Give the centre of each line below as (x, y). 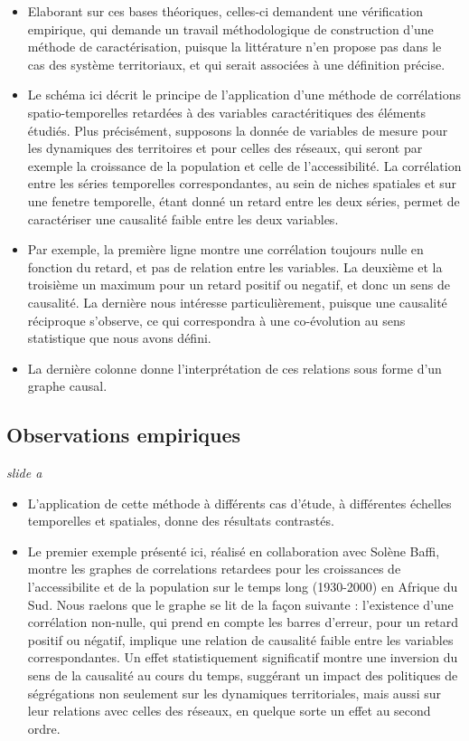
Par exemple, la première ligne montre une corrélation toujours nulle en (225, 249)
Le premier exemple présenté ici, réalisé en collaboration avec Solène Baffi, (234, 551)
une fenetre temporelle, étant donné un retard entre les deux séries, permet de (244, 200)
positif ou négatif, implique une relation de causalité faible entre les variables (240, 639)
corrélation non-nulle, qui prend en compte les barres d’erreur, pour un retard (243, 622)
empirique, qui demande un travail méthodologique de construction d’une (230, 28)
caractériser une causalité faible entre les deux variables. (183, 218)
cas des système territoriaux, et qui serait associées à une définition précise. (236, 64)
